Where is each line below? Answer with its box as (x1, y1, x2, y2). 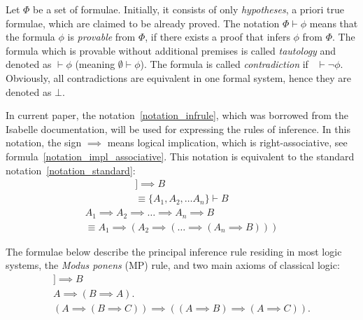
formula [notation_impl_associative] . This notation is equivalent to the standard (6, 148, 355, 163)
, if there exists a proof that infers (145, 29, 290, 44)
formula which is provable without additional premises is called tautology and (6, 43, 336, 57)
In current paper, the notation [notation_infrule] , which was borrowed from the (6, 108, 349, 123)
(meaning (75, 57, 115, 71)
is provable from (67, 29, 136, 44)
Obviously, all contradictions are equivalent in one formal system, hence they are (6, 70, 351, 85)
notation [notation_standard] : (6, 162, 136, 177)
